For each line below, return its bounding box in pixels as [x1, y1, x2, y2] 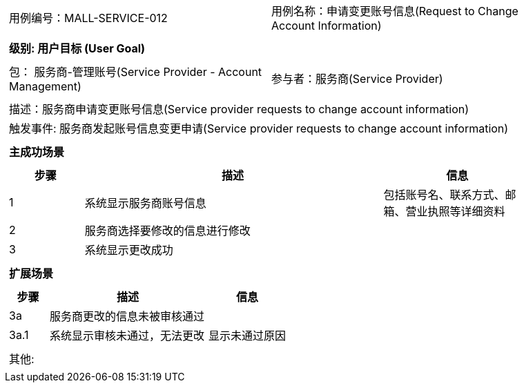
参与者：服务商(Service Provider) [271, 72, 443, 86]
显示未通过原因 [208, 329, 287, 342]
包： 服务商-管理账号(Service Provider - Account [9, 65, 262, 79]
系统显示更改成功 [84, 243, 173, 257]
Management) [9, 79, 81, 93]
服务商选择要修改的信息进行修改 [84, 224, 251, 237]
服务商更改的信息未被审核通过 [50, 309, 205, 323]
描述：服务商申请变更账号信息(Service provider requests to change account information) [9, 102, 469, 116]
